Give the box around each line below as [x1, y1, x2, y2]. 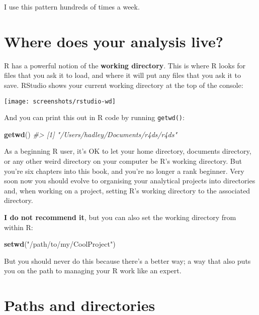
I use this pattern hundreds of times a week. [4, 2, 140, 12]
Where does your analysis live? [4, 31, 223, 51]
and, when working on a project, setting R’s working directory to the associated [4, 185, 250, 195]
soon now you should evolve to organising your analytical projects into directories [4, 175, 255, 186]
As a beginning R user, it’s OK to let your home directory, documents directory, [4, 146, 251, 156]
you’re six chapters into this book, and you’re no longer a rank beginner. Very [4, 165, 244, 176]
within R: [4, 222, 33, 232]
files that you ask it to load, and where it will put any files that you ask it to [4, 70, 241, 80]
